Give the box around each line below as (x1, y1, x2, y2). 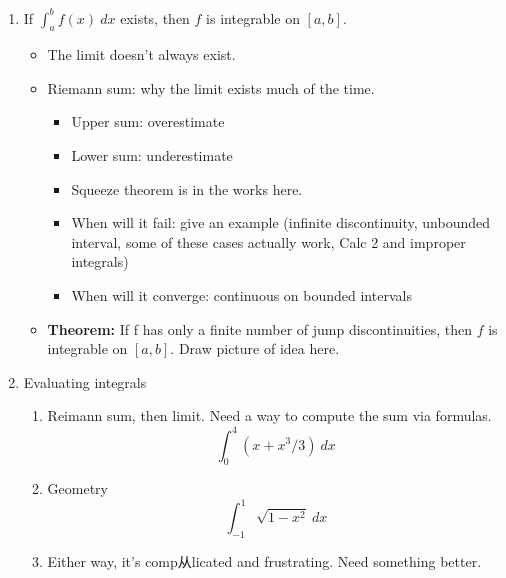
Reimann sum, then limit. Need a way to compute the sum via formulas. (47, 405, 492, 426)
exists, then (120, 7, 190, 28)
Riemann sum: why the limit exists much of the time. (47, 77, 375, 98)
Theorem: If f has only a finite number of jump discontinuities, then (47, 318, 472, 339)
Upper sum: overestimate (71, 111, 225, 132)
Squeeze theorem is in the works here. (71, 178, 303, 199)
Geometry (47, 478, 109, 499)
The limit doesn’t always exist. (47, 44, 236, 65)
